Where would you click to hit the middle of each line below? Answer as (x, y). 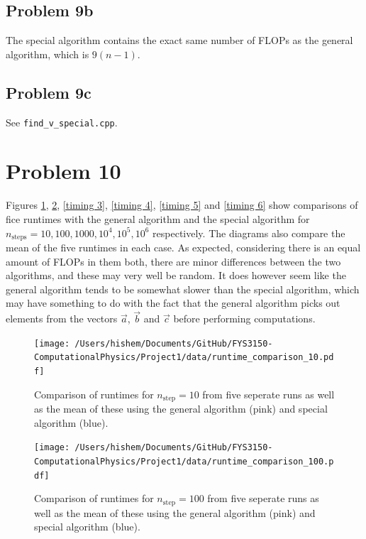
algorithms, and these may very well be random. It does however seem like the (176, 275)
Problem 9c (49, 92)
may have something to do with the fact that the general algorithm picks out (173, 303)
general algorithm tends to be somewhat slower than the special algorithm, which (183, 289)
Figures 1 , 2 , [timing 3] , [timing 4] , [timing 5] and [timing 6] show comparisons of (182, 205)
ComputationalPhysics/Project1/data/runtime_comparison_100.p (184, 462)
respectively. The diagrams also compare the (249, 233)
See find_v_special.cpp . (62, 122)
